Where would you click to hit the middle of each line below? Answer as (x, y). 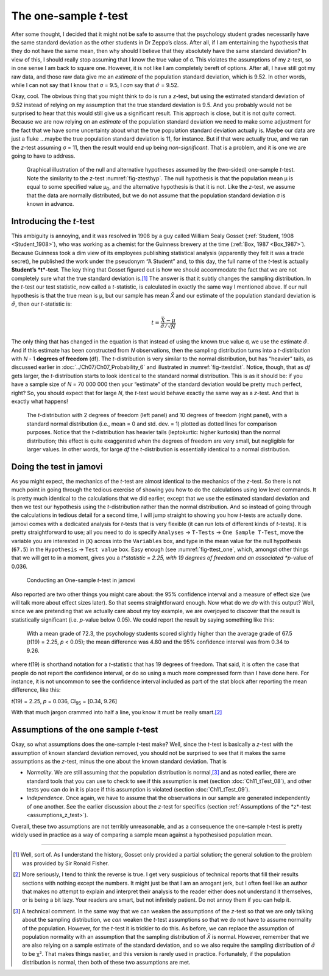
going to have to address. (43, 156)
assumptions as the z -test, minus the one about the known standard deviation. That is (119, 761)
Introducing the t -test (53, 221)
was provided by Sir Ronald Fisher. (66, 863)
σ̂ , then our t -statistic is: (42, 304)
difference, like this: (36, 690)
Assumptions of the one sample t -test (85, 730)
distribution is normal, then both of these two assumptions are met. (106, 963)
